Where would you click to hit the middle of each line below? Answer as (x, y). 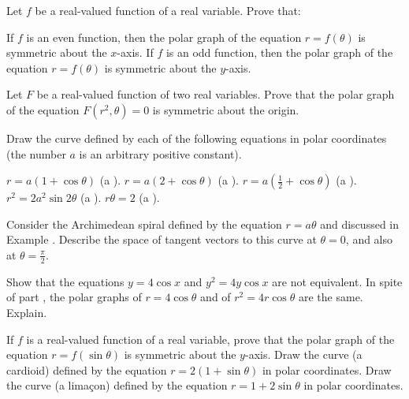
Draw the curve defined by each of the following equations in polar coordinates (197, 138)
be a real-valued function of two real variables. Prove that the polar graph (216, 94)
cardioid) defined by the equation (87, 369)
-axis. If (135, 52)
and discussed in (360, 224)
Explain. (27, 312)
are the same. (331, 297)
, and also (369, 239)
